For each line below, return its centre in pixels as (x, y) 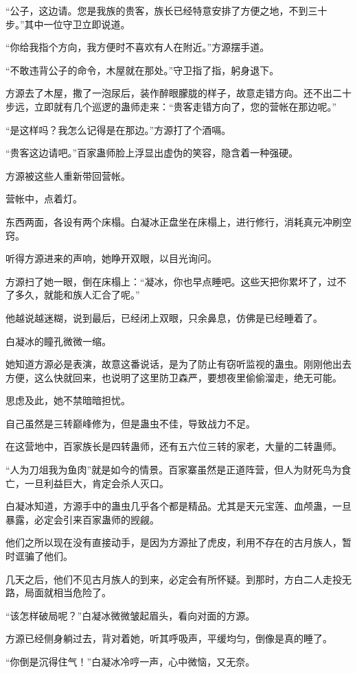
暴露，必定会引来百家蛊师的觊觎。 (82, 519)
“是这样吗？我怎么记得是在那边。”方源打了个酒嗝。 (118, 129)
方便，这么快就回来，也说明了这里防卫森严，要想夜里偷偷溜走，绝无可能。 (174, 377)
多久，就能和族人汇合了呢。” (77, 295)
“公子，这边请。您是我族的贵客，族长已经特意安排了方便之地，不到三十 (166, 10)
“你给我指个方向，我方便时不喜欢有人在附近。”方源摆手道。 (138, 47)
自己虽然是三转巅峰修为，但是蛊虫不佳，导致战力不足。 (130, 423)
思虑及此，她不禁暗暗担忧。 (68, 400)
